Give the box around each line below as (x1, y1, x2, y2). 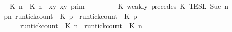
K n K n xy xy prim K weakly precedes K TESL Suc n (9, 1, 228, 11)
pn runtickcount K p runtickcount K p (4, 10, 137, 21)
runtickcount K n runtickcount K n (20, 20, 142, 31)
